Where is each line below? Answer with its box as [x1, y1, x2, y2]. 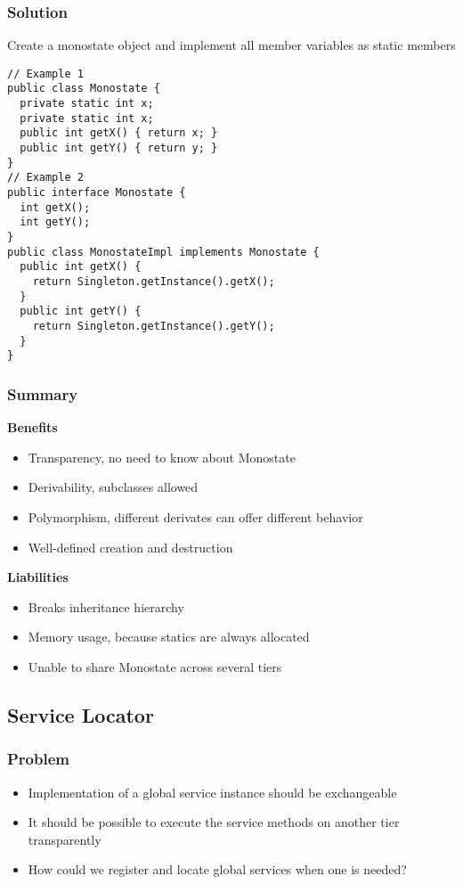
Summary [7, 382, 78, 405]
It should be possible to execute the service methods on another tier [28, 813, 400, 831]
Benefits [7, 418, 58, 437]
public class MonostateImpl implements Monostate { [7, 245, 320, 258]
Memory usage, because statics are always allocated [28, 627, 310, 646]
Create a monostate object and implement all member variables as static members [7, 36, 456, 54]
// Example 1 [7, 67, 84, 80]
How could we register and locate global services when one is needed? [28, 860, 407, 879]
